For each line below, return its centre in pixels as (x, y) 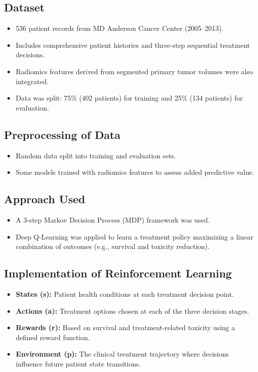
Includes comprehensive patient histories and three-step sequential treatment (133, 45)
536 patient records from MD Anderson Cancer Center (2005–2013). (120, 28)
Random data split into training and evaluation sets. (96, 155)
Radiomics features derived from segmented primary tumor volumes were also (134, 71)
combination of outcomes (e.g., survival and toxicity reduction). (113, 246)
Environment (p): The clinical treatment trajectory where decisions (122, 354)
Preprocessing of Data (62, 134)
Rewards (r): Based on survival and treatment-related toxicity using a (125, 327)
